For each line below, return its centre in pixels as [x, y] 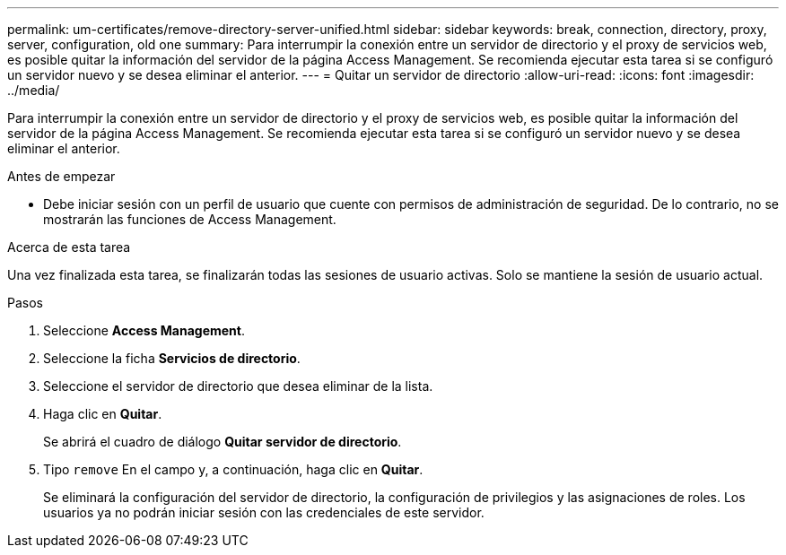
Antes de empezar [61, 176]
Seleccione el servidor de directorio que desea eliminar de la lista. [238, 386]
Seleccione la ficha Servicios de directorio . [172, 358]
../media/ [34, 90]
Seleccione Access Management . [144, 330]
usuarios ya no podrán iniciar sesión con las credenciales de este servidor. [264, 512]
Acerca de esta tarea [69, 247]
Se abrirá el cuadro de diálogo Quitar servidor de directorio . [223, 442]
